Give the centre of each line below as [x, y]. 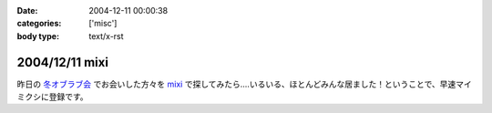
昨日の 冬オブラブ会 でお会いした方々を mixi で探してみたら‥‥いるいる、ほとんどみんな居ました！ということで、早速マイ [245, 84]
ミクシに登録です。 [52, 97]
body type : [38, 36]
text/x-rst [106, 36]
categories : [39, 24]
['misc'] [103, 24]
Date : [27, 10]
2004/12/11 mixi [63, 62]
